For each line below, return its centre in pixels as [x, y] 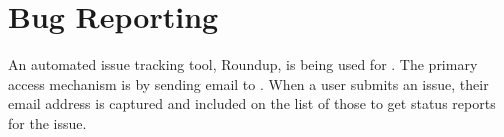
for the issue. [47, 122]
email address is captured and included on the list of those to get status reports [252, 103]
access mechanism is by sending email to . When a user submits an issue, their [248, 83]
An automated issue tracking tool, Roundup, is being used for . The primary [243, 64]
